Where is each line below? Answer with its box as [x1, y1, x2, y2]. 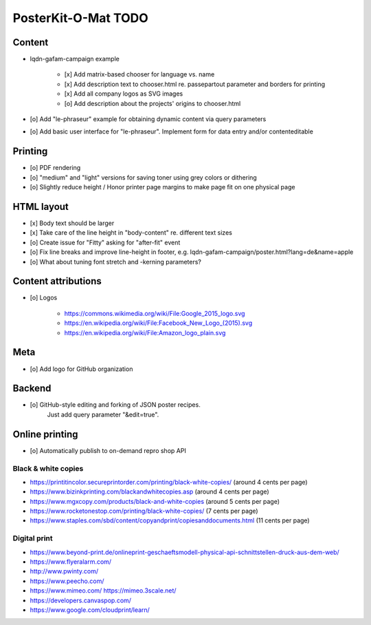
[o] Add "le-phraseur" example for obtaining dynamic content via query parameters [30, 115, 267, 123]
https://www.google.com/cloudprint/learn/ [30, 606, 150, 614]
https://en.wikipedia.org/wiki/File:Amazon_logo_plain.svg [64, 328, 226, 337]
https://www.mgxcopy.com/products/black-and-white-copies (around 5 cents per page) [30, 497, 280, 505]
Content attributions [12, 275, 102, 287]
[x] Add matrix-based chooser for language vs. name [64, 70, 215, 78]
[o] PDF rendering [30, 164, 81, 172]
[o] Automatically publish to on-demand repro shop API [30, 446, 187, 454]
